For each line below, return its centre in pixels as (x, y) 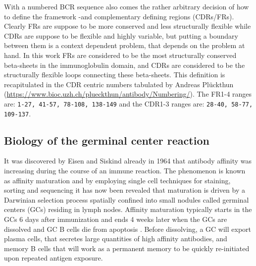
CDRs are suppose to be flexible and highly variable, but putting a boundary (121, 35)
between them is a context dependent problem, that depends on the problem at (125, 45)
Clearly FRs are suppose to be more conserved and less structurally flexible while (128, 26)
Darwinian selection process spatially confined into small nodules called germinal (127, 199)
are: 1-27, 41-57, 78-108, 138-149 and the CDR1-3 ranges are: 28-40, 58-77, (128, 103)
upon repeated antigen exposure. (53, 258)
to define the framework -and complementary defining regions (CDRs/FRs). (119, 16)
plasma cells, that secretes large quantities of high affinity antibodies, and (116, 239)
